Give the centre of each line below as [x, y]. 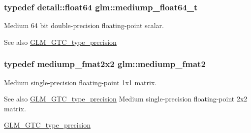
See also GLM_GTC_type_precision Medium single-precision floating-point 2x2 [126, 99]
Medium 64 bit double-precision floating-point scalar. [84, 25]
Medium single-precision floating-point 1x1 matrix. [80, 82]
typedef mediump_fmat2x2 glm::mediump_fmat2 [105, 64]
